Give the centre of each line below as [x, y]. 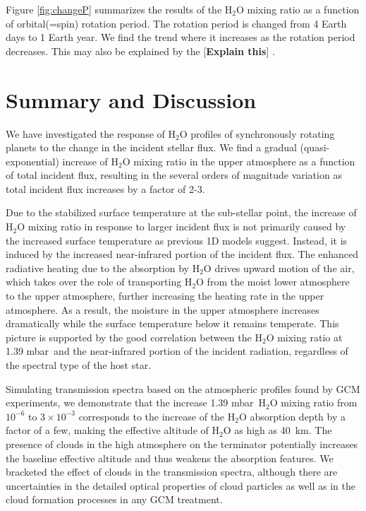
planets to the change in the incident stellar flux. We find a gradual [151, 147]
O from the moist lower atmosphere [273, 282]
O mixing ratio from [313, 403]
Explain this [236, 51]
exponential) [32, 161]
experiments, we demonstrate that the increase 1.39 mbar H [136, 403]
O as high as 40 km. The [277, 430]
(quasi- [315, 147]
